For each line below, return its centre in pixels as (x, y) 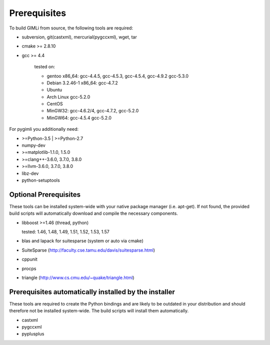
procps (29, 268)
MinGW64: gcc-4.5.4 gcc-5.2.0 (79, 118)
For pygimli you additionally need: (44, 129)
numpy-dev (34, 145)
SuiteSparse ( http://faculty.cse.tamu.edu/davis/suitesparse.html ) (88, 250)
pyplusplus (33, 334)
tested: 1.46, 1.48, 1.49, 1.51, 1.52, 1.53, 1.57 (65, 232)
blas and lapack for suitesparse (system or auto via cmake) (82, 241)
